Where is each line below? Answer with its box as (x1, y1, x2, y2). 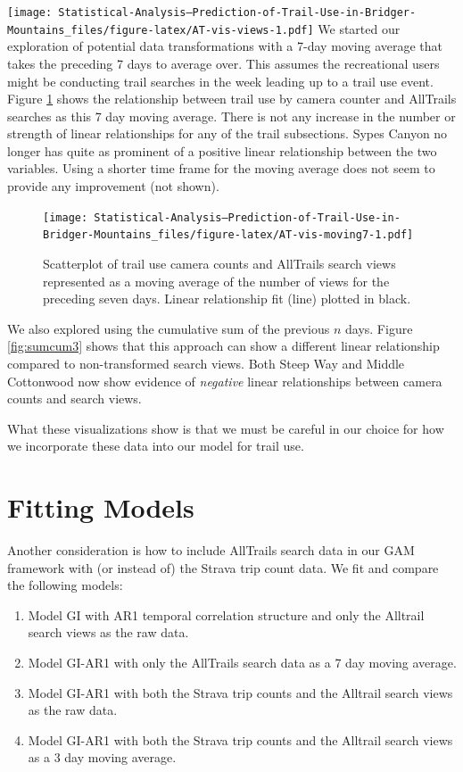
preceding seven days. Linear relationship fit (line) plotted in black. (43, 289, 411, 308)
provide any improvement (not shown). (7, 177, 219, 195)
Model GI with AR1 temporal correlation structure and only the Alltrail (28, 605, 425, 624)
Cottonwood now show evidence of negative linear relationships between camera (7, 371, 442, 390)
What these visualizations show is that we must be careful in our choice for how (7, 419, 444, 437)
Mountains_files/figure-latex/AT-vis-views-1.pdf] (7, 23, 314, 37)
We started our (318, 19, 401, 37)
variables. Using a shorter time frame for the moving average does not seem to (7, 159, 435, 178)
